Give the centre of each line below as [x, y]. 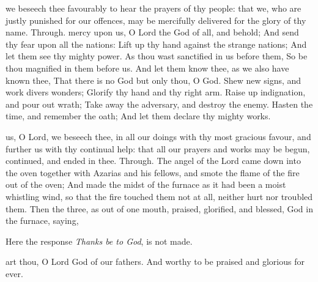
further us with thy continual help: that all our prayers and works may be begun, [158, 148]
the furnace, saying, [42, 221]
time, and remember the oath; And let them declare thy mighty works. [138, 116]
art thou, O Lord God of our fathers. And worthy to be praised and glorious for [155, 262]
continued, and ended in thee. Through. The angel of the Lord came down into [153, 161]
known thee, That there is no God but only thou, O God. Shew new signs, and [153, 80]
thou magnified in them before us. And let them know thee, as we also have [147, 68]
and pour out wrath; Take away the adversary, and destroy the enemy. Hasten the [159, 104]
